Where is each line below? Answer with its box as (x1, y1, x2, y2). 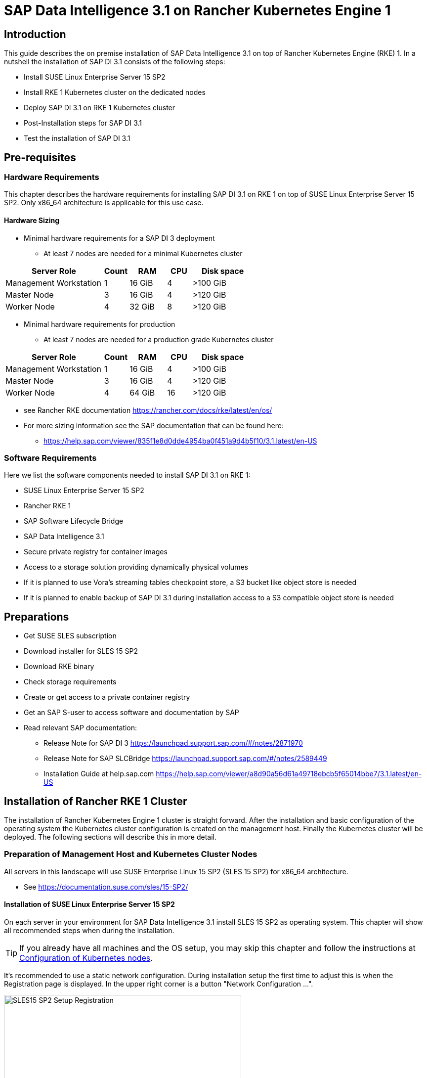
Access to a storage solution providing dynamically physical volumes (24, 563, 248, 572)
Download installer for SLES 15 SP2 (24, 647, 138, 656)
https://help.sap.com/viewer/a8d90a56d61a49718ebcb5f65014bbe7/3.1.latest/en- (156, 769, 422, 778)
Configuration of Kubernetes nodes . (19, 953, 153, 963)
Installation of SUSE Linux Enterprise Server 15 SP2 (4, 900, 175, 909)
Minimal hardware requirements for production (24, 319, 175, 328)
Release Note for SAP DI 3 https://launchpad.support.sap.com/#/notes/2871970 (43, 739, 303, 748)
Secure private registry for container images (24, 547, 168, 556)
